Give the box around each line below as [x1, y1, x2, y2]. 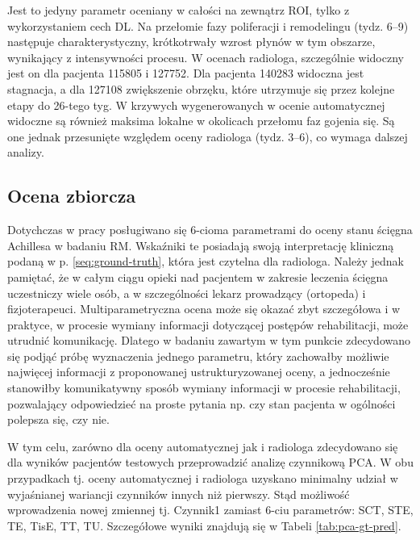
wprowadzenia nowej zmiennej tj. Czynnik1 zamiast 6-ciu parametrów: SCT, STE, [7, 501, 414, 518]
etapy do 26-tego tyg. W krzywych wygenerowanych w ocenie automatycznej [7, 96, 385, 113]
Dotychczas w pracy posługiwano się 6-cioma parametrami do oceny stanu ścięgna [7, 221, 413, 238]
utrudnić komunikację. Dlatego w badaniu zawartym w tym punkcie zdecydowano [7, 332, 410, 349]
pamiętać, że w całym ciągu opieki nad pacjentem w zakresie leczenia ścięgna [7, 268, 389, 285]
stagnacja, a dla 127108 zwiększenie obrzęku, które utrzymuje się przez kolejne [7, 80, 395, 97]
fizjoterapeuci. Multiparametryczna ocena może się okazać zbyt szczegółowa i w [7, 300, 401, 317]
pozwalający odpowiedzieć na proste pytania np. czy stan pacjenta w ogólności [7, 395, 396, 412]
